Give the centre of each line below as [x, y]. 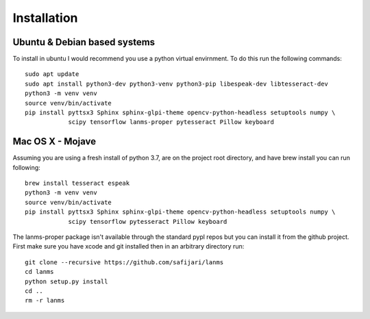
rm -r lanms [45, 301]
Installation [45, 18]
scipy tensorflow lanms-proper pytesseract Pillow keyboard [171, 122]
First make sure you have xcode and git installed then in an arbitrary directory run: [128, 246]
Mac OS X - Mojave [54, 141]
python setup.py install [66, 281]
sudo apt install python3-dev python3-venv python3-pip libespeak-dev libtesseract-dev [177, 84]
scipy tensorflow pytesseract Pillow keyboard [148, 221]
